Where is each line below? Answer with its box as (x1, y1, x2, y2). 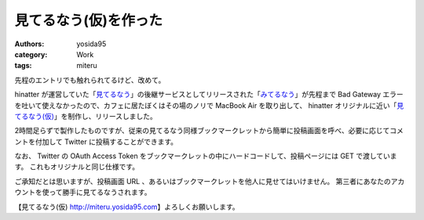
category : (14, 49, 48, 59)
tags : (14, 61, 32, 70)
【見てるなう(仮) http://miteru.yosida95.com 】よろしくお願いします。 (14, 202, 239, 211)
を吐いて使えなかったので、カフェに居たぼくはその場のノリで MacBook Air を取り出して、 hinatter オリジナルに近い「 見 (14, 100, 404, 110)
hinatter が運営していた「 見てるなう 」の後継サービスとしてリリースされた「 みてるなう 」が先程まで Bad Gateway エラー (14, 90, 404, 99)
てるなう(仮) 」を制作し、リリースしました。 (14, 111, 157, 121)
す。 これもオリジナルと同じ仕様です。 (14, 162, 140, 171)
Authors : (14, 39, 45, 49)
